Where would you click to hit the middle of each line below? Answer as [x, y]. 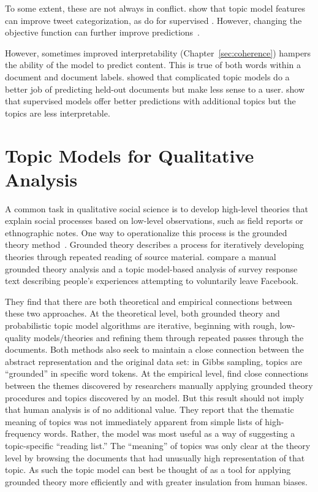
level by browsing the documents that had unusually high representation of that [155, 457]
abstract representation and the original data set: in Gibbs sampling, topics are [153, 361]
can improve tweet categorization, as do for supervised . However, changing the [153, 20]
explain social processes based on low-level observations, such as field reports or [154, 221]
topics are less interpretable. [58, 113]
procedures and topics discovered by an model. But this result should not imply [155, 397]
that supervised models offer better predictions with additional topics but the [150, 101]
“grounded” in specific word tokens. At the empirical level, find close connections [157, 373]
